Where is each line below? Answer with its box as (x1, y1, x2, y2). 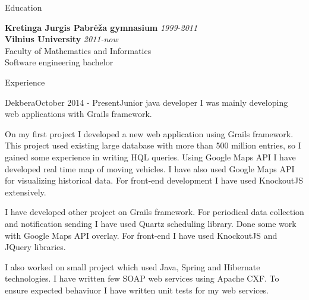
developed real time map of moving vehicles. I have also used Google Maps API (5, 162, 295, 175)
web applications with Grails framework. (5, 108, 152, 120)
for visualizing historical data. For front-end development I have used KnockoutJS (5, 174, 304, 187)
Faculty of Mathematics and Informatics (5, 44, 152, 56)
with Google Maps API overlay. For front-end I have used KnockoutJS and (5, 229, 278, 241)
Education (5, 1, 42, 13)
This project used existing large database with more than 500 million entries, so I (5, 139, 301, 151)
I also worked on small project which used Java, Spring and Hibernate (5, 260, 260, 273)
